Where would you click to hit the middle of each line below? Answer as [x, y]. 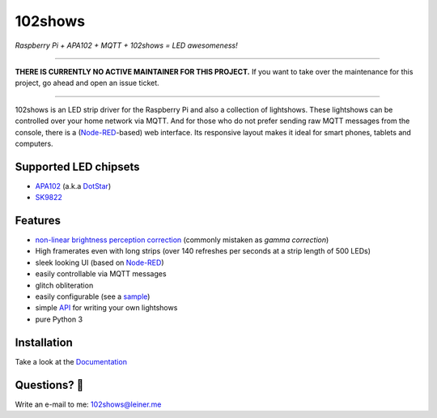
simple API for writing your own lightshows [106, 308]
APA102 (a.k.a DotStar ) [73, 186]
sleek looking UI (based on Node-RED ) [100, 262]
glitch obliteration [64, 285]
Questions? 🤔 [49, 385]
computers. [34, 143]
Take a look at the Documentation [71, 361]
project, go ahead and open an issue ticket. [87, 83]
